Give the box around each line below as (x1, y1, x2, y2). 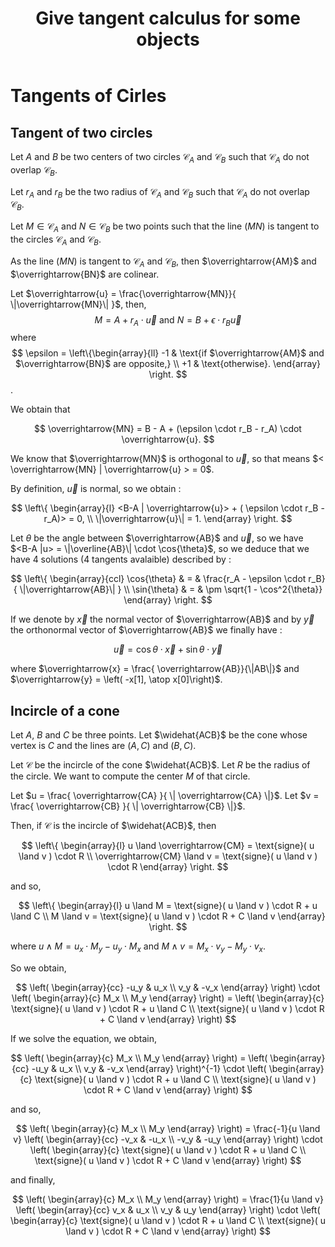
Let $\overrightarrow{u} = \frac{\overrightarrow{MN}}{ (10, 287, 237, 299)
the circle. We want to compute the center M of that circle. (10, 770, 251, 782)
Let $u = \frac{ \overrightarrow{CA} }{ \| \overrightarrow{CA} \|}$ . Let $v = (10, 790, 320, 802)
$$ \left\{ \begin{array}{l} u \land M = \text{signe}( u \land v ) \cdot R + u (18, 900, 318, 912)
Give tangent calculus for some (35, 7, 301, 30)
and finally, (10, 1173, 56, 1186)
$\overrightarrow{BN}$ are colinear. (10, 268, 160, 280)
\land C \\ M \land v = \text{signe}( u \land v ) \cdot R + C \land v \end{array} (10, 910, 326, 922)
